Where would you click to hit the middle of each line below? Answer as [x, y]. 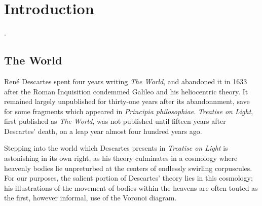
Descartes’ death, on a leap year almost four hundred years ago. [103, 131]
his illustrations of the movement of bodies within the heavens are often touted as [131, 187]
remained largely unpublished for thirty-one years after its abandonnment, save [127, 101]
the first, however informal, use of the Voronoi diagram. [90, 198]
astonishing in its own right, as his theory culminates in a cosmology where [121, 158]
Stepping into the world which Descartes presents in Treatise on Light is [116, 148]
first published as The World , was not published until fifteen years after [115, 121]
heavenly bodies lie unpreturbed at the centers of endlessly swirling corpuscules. [128, 168]
